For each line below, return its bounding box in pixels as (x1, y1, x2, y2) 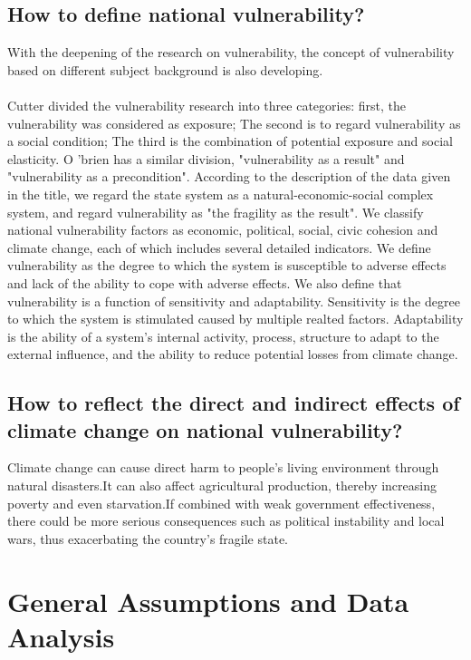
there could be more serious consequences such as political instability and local (7, 511, 445, 530)
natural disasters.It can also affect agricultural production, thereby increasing (7, 476, 437, 495)
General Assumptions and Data (7, 582, 409, 619)
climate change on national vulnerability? (7, 415, 403, 443)
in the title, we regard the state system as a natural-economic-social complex (7, 184, 434, 203)
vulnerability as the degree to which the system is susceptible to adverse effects (7, 256, 447, 275)
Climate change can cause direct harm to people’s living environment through (7, 458, 439, 477)
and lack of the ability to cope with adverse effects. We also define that (7, 273, 402, 292)
